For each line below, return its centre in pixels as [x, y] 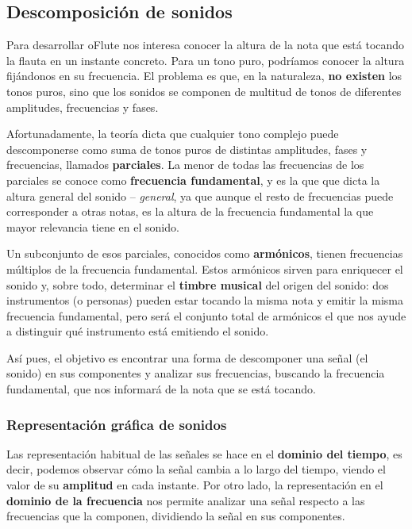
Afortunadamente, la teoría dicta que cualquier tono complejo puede [173, 134]
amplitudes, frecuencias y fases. [83, 107]
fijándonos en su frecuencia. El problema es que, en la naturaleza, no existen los [204, 76]
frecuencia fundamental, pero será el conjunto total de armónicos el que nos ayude [206, 315]
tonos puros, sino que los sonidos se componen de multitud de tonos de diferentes [204, 91]
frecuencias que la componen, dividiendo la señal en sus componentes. [176, 516]
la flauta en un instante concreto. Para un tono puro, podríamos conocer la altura [206, 60]
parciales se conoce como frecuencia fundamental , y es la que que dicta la [193, 180]
